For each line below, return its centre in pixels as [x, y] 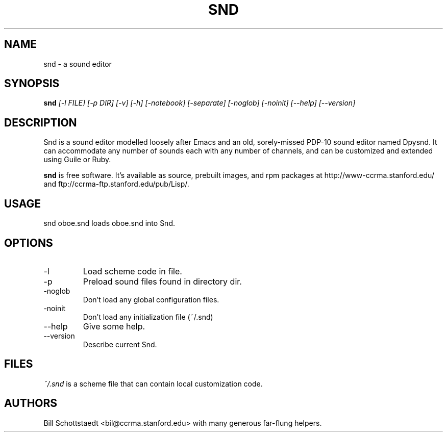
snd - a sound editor [78, 64]
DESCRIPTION [41, 122]
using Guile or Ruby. [77, 160]
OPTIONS [29, 243]
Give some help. [114, 326]
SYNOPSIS [32, 84]
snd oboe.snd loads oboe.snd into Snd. [109, 223]
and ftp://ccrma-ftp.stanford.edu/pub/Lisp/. [116, 184]
